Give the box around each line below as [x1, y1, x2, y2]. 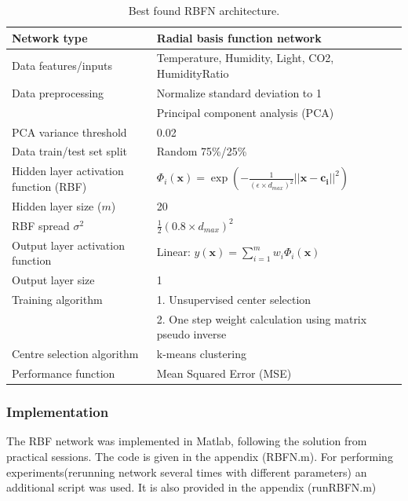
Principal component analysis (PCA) [156, 104, 334, 120]
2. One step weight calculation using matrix [156, 310, 367, 327]
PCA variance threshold [12, 123, 127, 140]
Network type [12, 29, 88, 46]
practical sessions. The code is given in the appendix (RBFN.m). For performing [6, 448, 393, 464]
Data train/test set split [12, 143, 128, 159]
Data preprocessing [12, 84, 104, 101]
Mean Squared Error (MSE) [156, 365, 292, 382]
